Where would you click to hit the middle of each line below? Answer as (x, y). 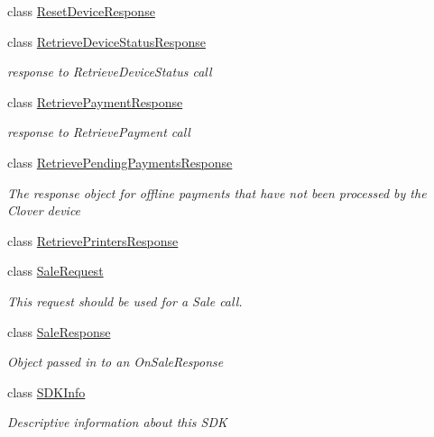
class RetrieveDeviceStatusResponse (106, 41)
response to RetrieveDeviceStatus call (110, 72)
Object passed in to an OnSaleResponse (115, 362)
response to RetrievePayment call (99, 132)
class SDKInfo (46, 391)
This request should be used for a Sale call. (125, 300)
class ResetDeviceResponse (81, 11)
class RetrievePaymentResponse (95, 101)
